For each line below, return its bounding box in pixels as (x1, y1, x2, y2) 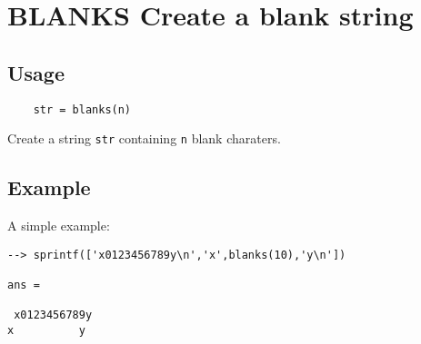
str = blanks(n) (33, 103, 132, 116)
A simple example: (7, 216, 110, 235)
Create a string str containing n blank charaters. (7, 129, 281, 148)
